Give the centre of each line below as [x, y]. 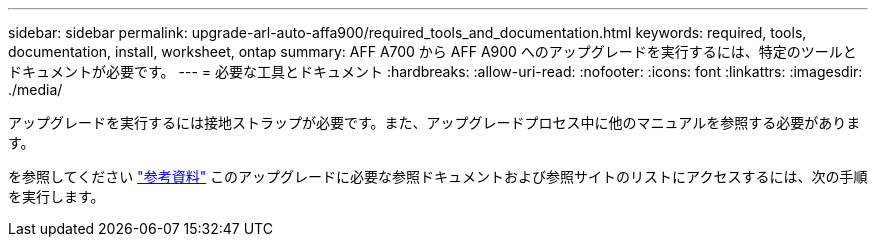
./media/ [35, 89]
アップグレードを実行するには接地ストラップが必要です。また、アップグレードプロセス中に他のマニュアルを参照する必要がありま [434, 122]
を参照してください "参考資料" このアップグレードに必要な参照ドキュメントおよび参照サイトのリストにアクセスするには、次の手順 [438, 176]
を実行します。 [56, 196]
